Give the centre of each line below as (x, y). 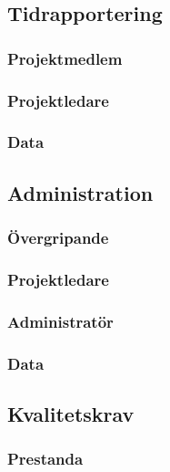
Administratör (60, 321)
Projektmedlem (65, 58)
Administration (80, 192)
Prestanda (45, 459)
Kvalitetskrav (71, 413)
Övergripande (58, 238)
